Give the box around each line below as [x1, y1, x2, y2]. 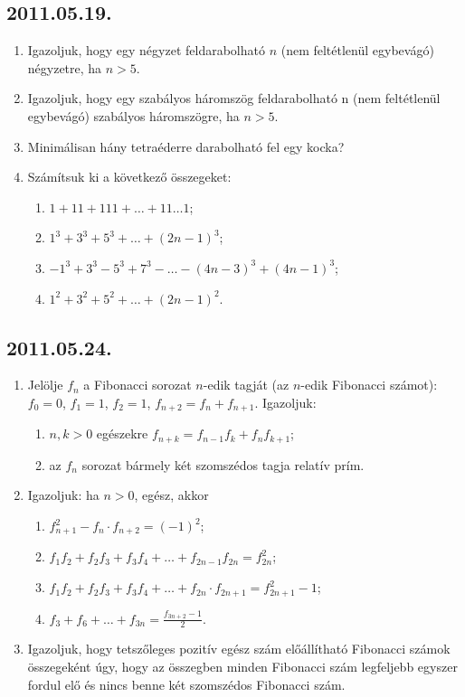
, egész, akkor [134, 485, 209, 504]
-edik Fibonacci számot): [300, 375, 438, 394]
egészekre [96, 424, 148, 443]
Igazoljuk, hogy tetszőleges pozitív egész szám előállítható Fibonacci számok [27, 639, 451, 658]
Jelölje [27, 375, 63, 394]
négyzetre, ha [27, 58, 102, 77]
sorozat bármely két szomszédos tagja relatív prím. [81, 455, 365, 474]
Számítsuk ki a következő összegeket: [27, 167, 232, 186]
